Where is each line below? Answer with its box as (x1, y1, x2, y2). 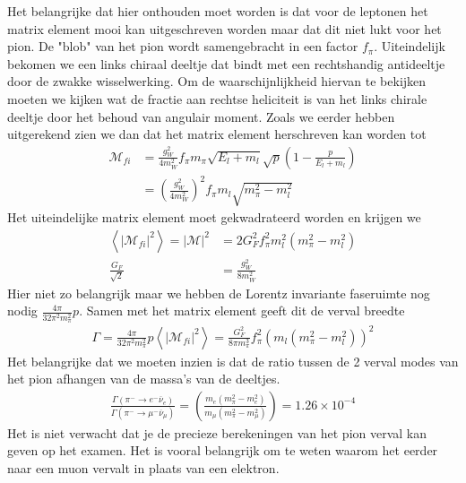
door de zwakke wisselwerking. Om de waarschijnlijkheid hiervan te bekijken (7, 72, 427, 91)
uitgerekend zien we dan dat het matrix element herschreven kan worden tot (7, 125, 427, 143)
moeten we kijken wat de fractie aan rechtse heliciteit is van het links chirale (7, 89, 427, 108)
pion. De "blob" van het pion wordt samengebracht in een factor (7, 37, 358, 56)
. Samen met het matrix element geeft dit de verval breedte (79, 301, 405, 320)
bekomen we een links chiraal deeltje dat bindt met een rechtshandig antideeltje (7, 54, 445, 73)
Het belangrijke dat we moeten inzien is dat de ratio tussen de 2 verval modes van (7, 351, 459, 370)
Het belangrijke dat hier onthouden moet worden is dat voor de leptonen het (7, 2, 428, 20)
